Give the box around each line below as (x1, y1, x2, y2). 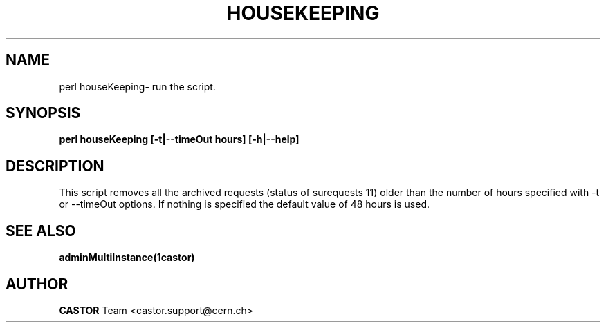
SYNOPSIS (6, 104, 81, 122)
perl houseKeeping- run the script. (59, 80, 216, 93)
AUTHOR (6, 275, 68, 293)
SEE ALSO (6, 222, 76, 240)
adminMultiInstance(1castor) (59, 251, 195, 264)
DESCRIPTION (6, 157, 104, 175)
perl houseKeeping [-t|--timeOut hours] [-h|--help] (59, 133, 300, 146)
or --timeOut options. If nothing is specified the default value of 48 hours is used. (59, 198, 430, 211)
